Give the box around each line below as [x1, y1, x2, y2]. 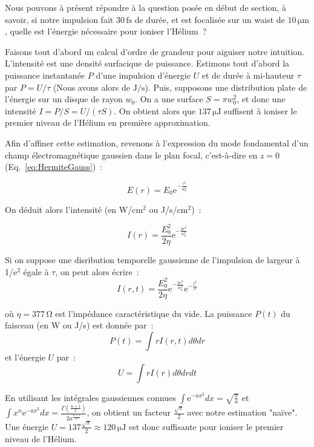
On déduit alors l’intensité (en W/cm [5, 203, 143, 215]
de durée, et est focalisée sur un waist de [134, 13, 285, 25]
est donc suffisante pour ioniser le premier [128, 420, 284, 432]
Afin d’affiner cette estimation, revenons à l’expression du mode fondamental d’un [5, 136, 309, 149]
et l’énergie [5, 350, 45, 363]
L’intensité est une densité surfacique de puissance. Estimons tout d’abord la [5, 57, 290, 70]
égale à [23, 265, 49, 278]
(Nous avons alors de [53, 80, 130, 93]
